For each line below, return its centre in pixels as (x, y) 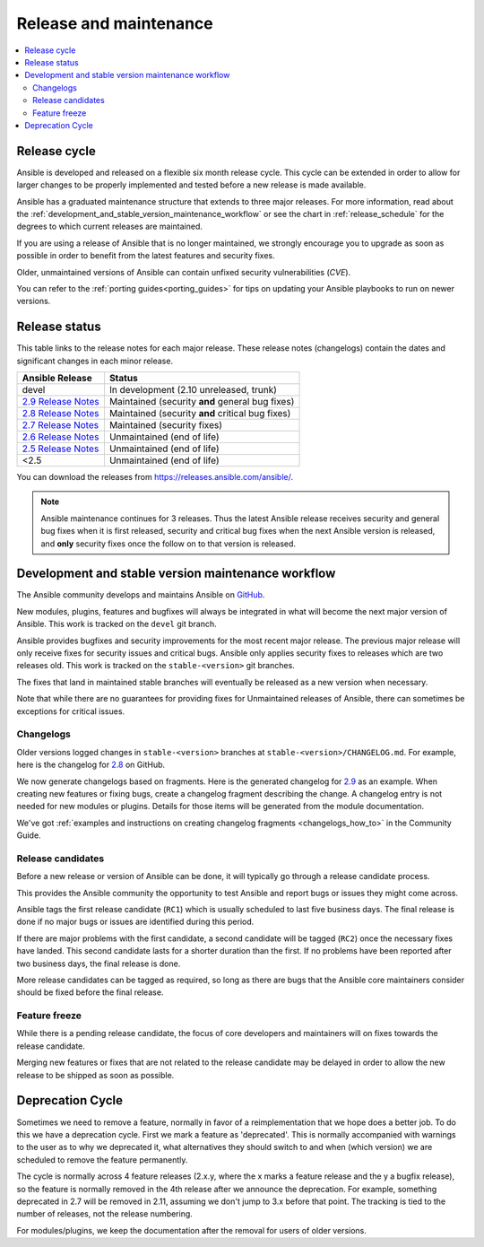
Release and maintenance (115, 23)
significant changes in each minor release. (95, 361)
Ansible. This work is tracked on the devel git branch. (117, 624)
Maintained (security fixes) (166, 425)
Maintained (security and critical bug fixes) (200, 413)
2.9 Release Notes (60, 401)
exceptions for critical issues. (71, 711)
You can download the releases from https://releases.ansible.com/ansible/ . (155, 477)
